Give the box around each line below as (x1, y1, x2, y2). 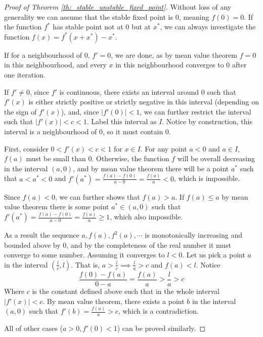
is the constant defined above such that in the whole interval (32, 285, 220, 296)
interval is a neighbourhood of (4, 126, 97, 136)
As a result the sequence (4, 230, 79, 240)
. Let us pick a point (182, 249, 245, 260)
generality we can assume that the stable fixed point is (4, 11, 173, 22)
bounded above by (4, 239, 61, 250)
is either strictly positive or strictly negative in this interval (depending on (28, 96, 259, 107)
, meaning (179, 11, 209, 22)
